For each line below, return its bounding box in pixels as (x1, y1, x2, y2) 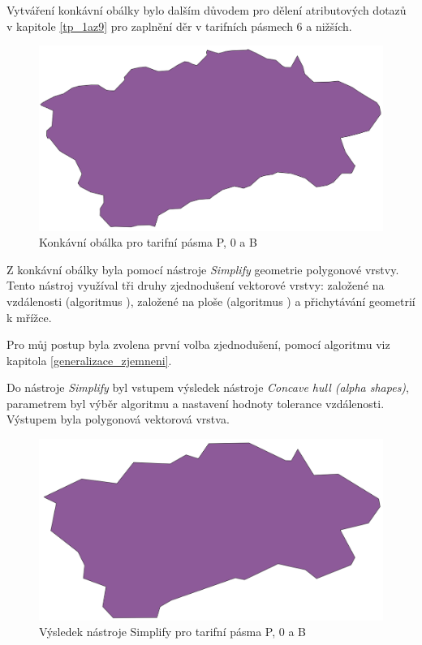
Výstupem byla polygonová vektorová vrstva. (6, 411, 230, 428)
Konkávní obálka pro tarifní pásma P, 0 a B (39, 234, 257, 251)
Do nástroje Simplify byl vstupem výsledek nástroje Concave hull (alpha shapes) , (6, 379, 409, 396)
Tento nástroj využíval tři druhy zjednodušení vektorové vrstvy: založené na (6, 277, 385, 294)
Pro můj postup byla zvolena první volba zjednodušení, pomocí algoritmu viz (6, 336, 390, 353)
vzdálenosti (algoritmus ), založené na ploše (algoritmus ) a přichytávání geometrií (6, 292, 416, 309)
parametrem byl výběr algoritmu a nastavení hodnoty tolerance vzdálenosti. (6, 394, 385, 411)
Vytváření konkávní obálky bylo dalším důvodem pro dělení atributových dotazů (6, 2, 407, 18)
